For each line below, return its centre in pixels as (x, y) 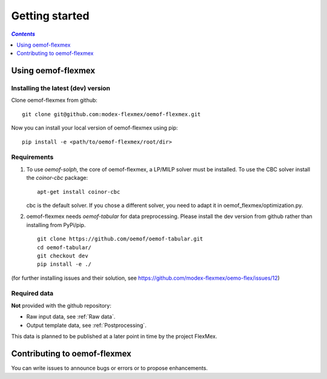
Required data (32, 294)
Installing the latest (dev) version (61, 88)
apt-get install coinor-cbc (79, 192)
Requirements (32, 157)
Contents (23, 34)
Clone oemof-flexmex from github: (54, 101)
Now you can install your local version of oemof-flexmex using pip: (94, 128)
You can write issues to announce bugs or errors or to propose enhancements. (110, 368)
